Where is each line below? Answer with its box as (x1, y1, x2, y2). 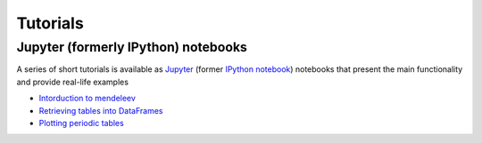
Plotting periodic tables (38, 117, 124, 128)
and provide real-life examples (16, 76, 129, 87)
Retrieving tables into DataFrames (38, 105, 163, 115)
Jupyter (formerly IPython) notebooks (16, 39, 247, 55)
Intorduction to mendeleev (38, 93, 136, 104)
